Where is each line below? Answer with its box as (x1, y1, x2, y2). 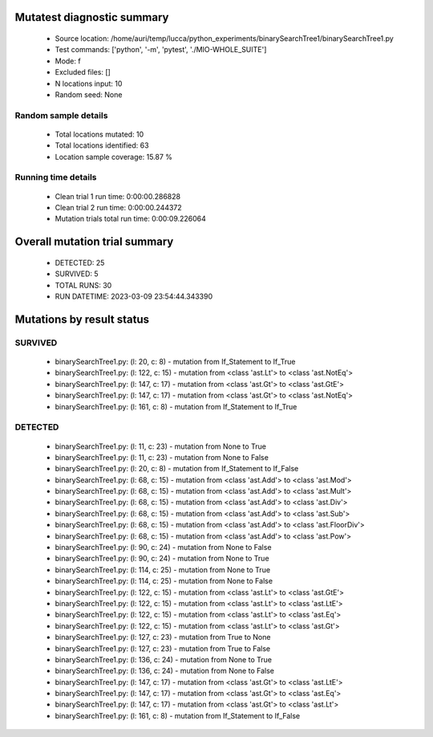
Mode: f (55, 56, 81, 66)
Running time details (14, 172, 97, 183)
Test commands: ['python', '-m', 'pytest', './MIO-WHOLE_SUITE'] (55, 45, 267, 55)
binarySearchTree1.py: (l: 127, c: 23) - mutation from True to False (55, 643, 271, 654)
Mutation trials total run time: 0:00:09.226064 (55, 214, 206, 224)
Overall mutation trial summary (14, 235, 174, 249)
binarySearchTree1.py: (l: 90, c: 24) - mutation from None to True (55, 554, 269, 564)
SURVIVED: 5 (55, 269, 99, 279)
